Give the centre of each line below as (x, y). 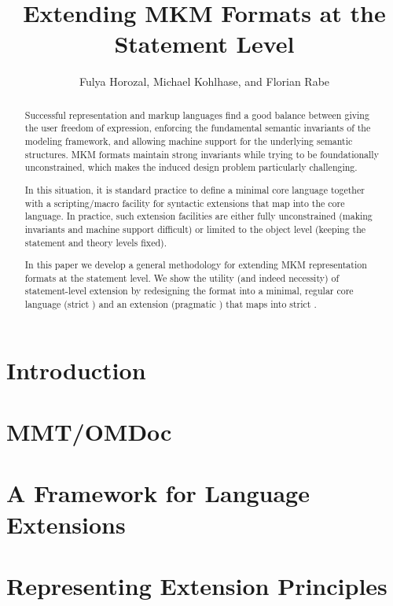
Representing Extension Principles (197, 585)
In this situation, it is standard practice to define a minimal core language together (195, 189)
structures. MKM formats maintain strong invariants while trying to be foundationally (202, 154)
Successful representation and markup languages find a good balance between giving (197, 115)
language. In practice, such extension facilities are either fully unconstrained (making (198, 216)
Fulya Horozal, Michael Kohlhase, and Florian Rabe (204, 81)
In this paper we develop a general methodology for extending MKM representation (196, 265)
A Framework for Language (158, 493)
